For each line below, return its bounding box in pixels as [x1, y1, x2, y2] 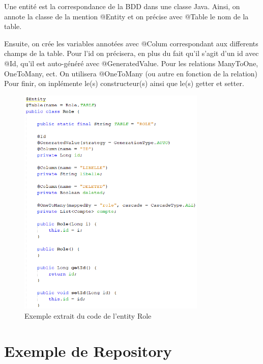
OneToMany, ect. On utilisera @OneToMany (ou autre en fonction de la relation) [4, 68, 258, 78]
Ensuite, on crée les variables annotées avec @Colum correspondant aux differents [4, 38, 258, 48]
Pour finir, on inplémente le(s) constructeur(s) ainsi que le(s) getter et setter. [4, 78, 244, 89]
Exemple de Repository [4, 340, 172, 361]
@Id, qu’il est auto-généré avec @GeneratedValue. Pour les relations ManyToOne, [4, 58, 258, 68]
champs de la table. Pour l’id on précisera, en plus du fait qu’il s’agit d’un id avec [4, 48, 259, 59]
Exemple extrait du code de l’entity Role [24, 310, 152, 321]
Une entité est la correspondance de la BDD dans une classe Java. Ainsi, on [4, 1, 240, 11]
